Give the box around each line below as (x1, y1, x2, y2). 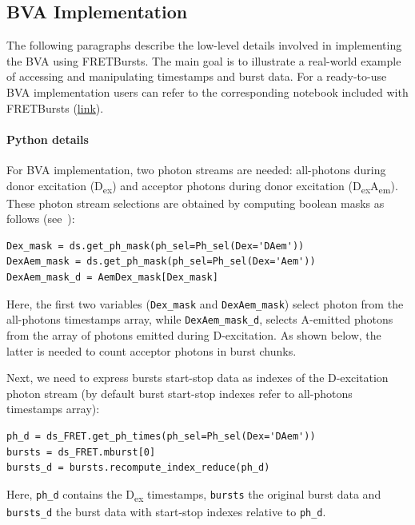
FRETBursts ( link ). (6, 99, 104, 116)
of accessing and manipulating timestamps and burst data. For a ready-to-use (6, 68, 387, 85)
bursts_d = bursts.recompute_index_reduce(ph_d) (6, 462, 270, 474)
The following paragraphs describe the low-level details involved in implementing (6, 37, 402, 54)
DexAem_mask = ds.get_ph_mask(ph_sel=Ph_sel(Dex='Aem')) (6, 256, 316, 268)
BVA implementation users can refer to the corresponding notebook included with (6, 83, 409, 100)
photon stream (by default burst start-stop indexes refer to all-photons (6, 384, 353, 401)
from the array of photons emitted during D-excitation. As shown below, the (6, 326, 381, 343)
